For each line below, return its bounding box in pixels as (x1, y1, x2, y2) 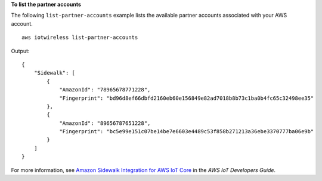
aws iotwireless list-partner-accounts (21, 34, 138, 41)
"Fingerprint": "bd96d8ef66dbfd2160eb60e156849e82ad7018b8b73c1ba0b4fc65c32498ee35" (59, 94, 314, 102)
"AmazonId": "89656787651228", (59, 119, 151, 127)
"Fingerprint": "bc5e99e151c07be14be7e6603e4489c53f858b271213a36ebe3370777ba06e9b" (59, 128, 314, 135)
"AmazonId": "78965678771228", (59, 87, 151, 93)
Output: (11, 47, 30, 54)
